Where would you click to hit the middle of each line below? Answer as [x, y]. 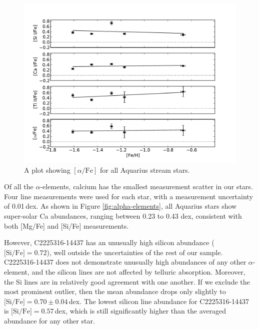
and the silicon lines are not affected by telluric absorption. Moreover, [138, 271]
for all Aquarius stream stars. [145, 169]
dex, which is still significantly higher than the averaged [140, 311]
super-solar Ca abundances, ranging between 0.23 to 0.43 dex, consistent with [123, 215]
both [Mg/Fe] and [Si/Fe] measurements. [66, 225]
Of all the [19, 186]
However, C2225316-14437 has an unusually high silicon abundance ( [109, 242]
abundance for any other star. [49, 320]
